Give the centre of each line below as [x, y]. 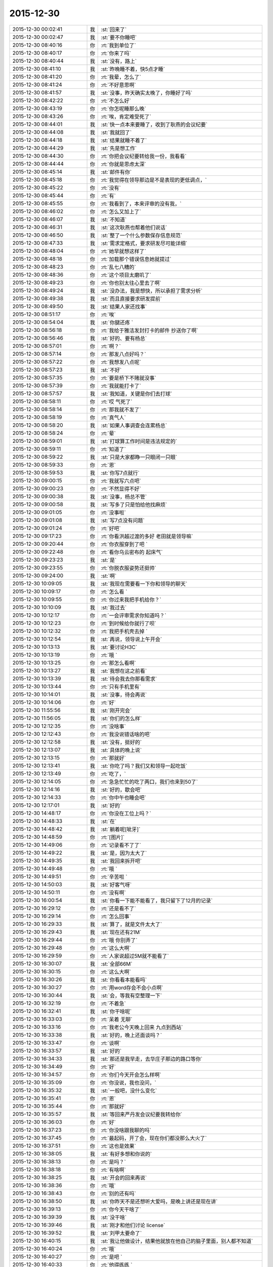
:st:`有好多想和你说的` [126, 1154]
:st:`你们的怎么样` [121, 718]
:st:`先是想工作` [119, 148]
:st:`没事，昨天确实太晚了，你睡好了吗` [147, 93]
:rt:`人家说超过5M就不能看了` [135, 956]
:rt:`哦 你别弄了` [119, 940]
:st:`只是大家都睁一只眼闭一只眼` [139, 457]
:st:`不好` [111, 370]
